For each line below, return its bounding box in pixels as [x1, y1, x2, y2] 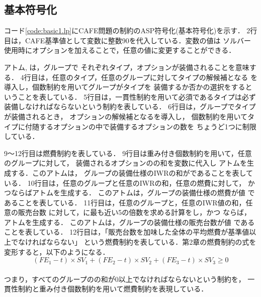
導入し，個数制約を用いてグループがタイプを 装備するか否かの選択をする [4, 82, 245, 92]
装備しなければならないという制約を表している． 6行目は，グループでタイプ [4, 101, 256, 112]
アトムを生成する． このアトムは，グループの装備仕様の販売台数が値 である [4, 216, 255, 227]
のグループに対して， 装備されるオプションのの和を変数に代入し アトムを [4, 158, 247, 168]
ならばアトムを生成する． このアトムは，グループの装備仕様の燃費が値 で [11, 187, 255, 198]
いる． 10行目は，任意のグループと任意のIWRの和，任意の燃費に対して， [4, 177, 246, 188]
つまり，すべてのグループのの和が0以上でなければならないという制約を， [4, 273, 245, 284]
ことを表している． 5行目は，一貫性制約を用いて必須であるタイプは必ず [18, 91, 256, 102]
